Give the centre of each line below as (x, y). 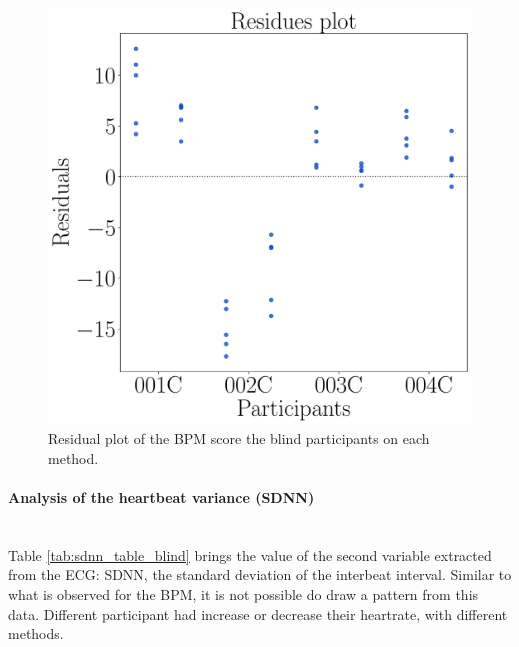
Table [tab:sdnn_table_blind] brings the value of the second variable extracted (250, 554)
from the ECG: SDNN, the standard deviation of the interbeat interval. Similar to (260, 574)
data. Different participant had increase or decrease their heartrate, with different (258, 613)
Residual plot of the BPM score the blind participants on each (239, 438)
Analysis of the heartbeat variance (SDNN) (161, 496)
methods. (36, 633)
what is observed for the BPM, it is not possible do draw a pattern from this (243, 593)
